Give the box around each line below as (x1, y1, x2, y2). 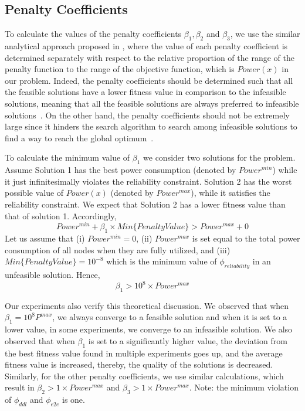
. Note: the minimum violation (189, 381, 299, 393)
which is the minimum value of (106, 255, 217, 267)
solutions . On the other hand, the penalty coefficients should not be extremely (5, 108, 290, 121)
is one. (62, 393, 85, 406)
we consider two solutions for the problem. (143, 151, 296, 164)
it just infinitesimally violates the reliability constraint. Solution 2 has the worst (5, 175, 292, 187)
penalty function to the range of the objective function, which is (5, 63, 235, 75)
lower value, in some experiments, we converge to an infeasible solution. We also (5, 323, 293, 335)
